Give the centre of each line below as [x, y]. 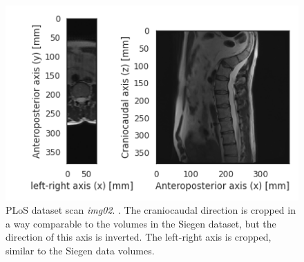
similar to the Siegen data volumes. [80, 251]
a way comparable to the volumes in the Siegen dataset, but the [141, 223]
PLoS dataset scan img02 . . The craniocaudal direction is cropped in [151, 210]
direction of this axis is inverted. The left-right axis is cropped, [139, 237]
